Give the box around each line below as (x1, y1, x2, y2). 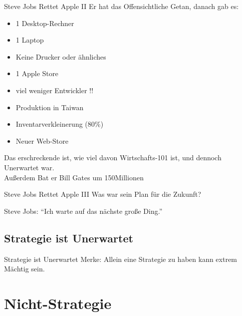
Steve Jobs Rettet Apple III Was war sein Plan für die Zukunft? (4, 189, 201, 199)
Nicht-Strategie (4, 292, 112, 313)
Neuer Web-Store (16, 135, 69, 146)
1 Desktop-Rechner (16, 18, 74, 28)
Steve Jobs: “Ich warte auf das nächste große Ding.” (4, 205, 163, 216)
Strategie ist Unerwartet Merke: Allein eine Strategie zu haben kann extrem (4, 253, 237, 264)
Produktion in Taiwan (16, 102, 84, 112)
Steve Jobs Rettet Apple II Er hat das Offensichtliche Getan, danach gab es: (4, 1, 239, 11)
